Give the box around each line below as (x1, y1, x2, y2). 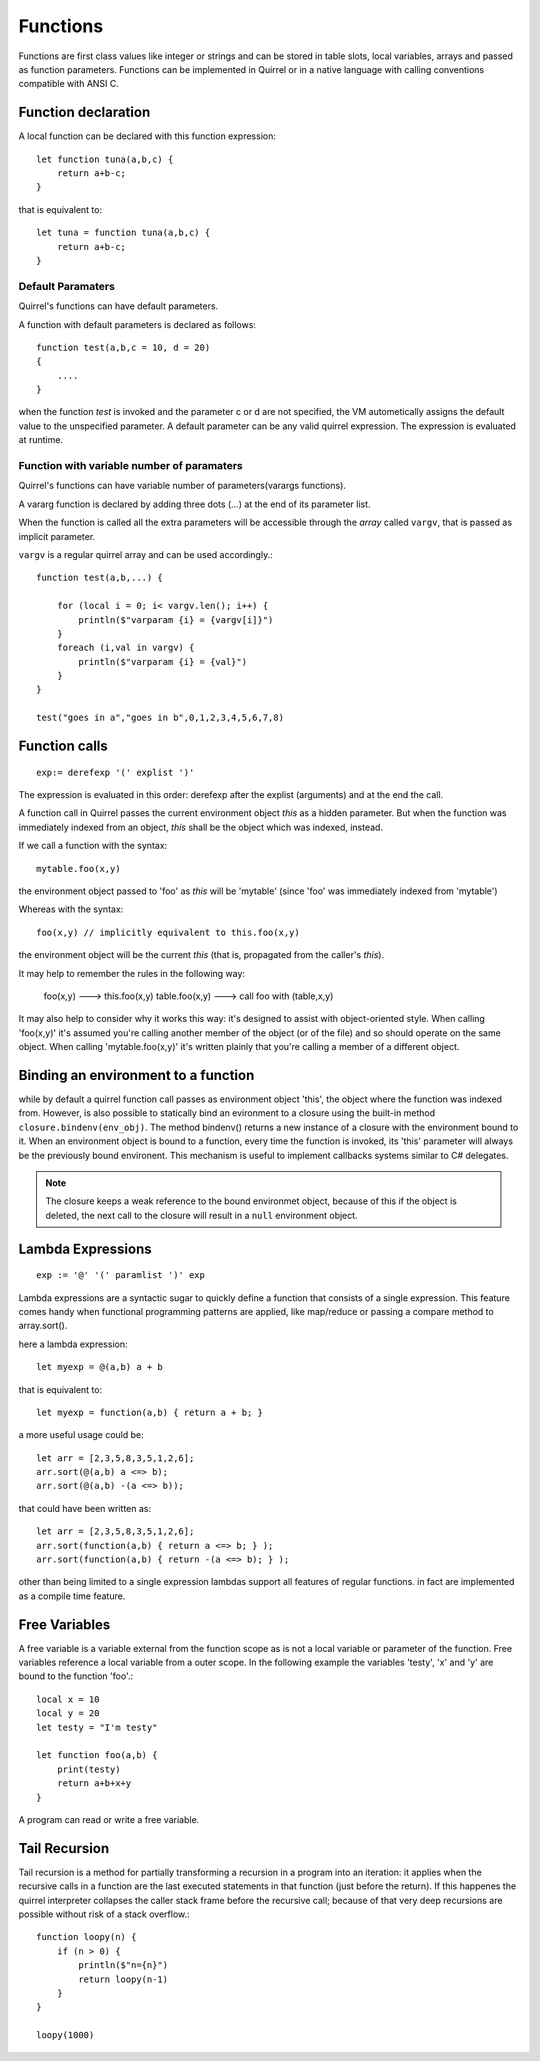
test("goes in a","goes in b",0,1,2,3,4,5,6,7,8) (36, 712, 285, 724)
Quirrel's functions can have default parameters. (18, 300, 219, 312)
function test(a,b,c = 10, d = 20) (36, 341, 211, 353)
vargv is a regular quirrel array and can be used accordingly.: (18, 548, 274, 560)
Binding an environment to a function (18, 1066, 255, 1084)
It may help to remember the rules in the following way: (18, 967, 245, 979)
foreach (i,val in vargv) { (56, 642, 195, 654)
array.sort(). (18, 1320, 68, 1332)
